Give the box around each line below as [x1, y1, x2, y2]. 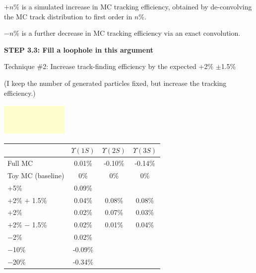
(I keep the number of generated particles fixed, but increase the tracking [4, 77, 227, 88]
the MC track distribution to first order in [4, 11, 132, 21]
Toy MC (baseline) [7, 170, 64, 180]
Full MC [7, 158, 33, 168]
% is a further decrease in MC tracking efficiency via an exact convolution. [13, 28, 241, 38]
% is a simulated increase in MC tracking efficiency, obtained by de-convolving [13, 1, 252, 11]
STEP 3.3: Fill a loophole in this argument [4, 44, 153, 55]
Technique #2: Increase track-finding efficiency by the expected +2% [4, 61, 214, 71]
